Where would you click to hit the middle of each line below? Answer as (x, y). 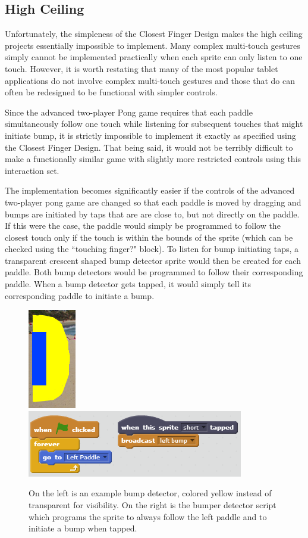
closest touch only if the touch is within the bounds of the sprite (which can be (149, 237)
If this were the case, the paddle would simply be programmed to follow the (143, 226)
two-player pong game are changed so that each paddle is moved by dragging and (153, 202)
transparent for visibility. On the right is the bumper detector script (153, 505)
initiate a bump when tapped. (83, 528)
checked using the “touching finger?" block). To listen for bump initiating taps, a (152, 249)
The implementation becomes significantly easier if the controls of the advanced (150, 190)
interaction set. (32, 170)
